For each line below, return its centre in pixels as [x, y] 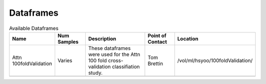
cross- [116, 60]
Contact [158, 42]
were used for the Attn [114, 54]
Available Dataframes [34, 28]
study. [95, 73]
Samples [68, 42]
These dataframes [109, 48]
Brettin [156, 63]
